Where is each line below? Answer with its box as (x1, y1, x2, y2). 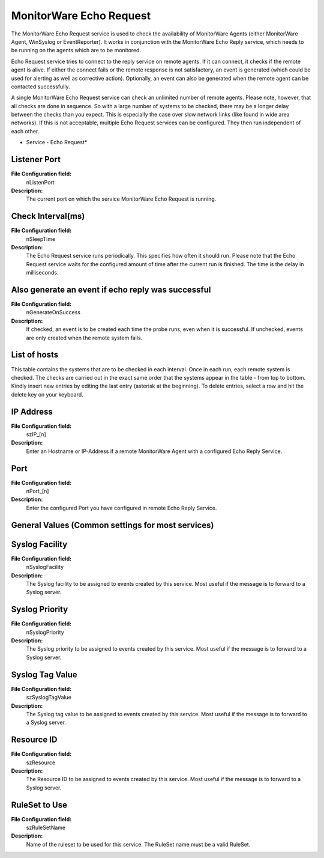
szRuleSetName (26, 824, 66, 832)
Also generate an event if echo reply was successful (11, 284, 211, 294)
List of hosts (11, 350, 59, 360)
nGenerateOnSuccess (26, 309, 81, 316)
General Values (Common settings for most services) (11, 520, 214, 530)
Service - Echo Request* (26, 139, 88, 146)
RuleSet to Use (11, 800, 67, 810)
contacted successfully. (11, 83, 70, 90)
